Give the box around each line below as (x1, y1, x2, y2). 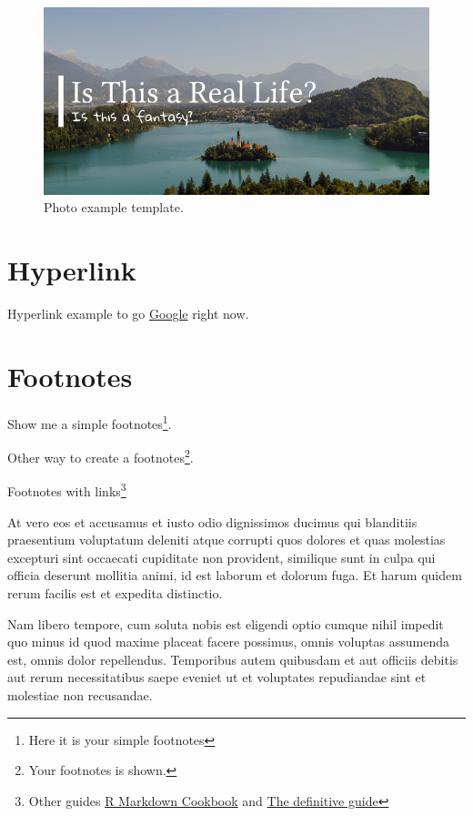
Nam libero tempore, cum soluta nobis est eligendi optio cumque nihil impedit (7, 614, 444, 633)
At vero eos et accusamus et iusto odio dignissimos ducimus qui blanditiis (7, 512, 418, 531)
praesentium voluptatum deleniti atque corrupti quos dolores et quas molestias (7, 530, 446, 549)
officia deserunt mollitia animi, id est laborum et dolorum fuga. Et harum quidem (7, 566, 462, 585)
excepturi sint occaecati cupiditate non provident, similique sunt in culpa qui (7, 547, 436, 566)
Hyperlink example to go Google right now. (7, 304, 249, 323)
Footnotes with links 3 (7, 479, 126, 501)
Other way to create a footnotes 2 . (7, 445, 194, 466)
